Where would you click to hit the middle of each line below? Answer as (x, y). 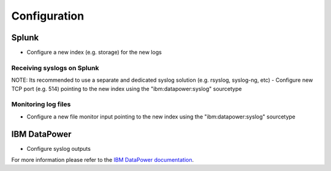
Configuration (48, 16)
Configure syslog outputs (59, 148)
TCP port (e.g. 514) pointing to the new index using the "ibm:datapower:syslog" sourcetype (127, 89)
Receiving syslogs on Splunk (55, 68)
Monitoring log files (41, 104)
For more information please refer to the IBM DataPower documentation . (103, 160)
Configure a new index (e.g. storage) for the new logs (94, 53)
